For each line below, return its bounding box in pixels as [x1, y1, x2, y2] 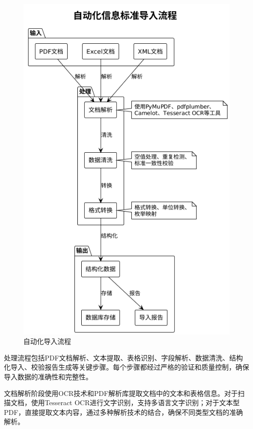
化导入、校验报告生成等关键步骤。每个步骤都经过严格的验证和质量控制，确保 [4, 362, 249, 372]
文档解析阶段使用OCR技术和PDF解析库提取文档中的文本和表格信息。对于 [4, 388, 238, 398]
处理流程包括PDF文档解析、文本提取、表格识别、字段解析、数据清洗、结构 [4, 352, 243, 362]
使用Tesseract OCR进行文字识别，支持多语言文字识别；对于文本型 [31, 397, 240, 408]
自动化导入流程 [23, 336, 71, 346]
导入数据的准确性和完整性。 [4, 372, 92, 381]
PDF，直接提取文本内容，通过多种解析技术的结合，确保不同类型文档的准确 [4, 407, 243, 417]
